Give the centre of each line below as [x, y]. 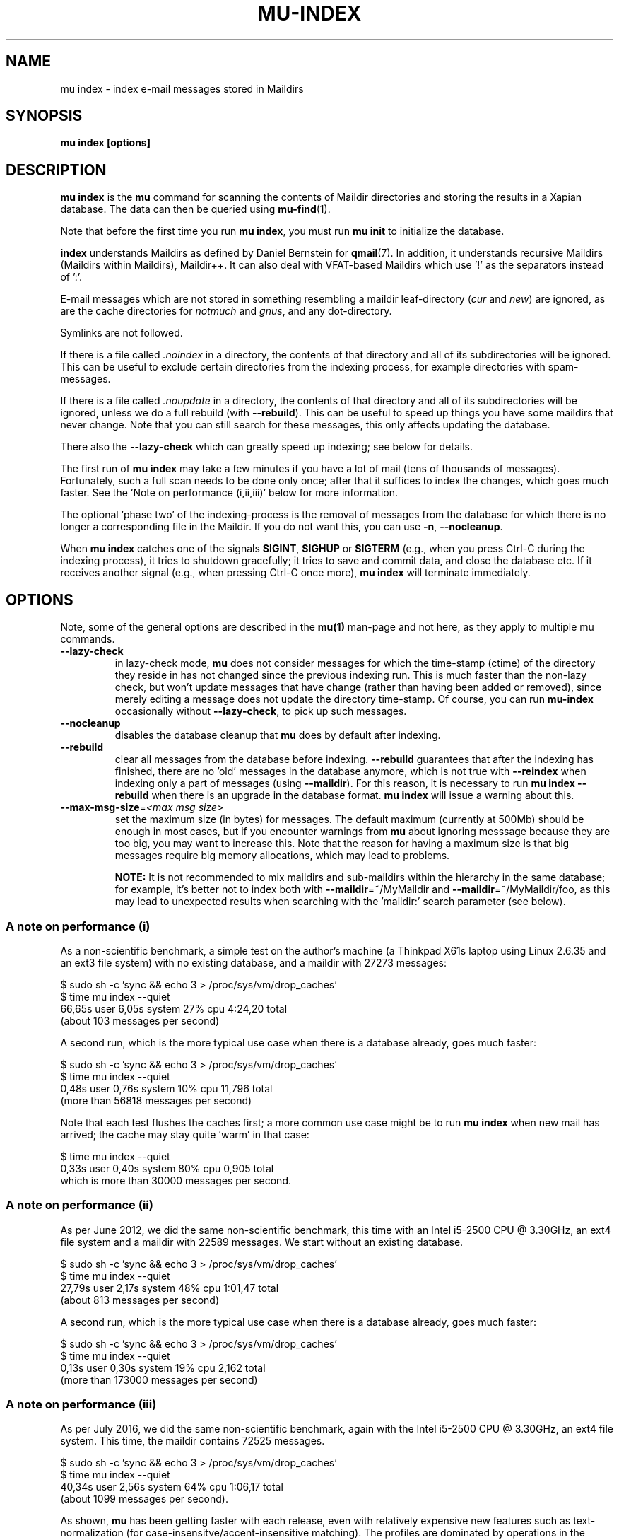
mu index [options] [105, 143]
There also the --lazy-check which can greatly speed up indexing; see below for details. [267, 447]
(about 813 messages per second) [140, 1300]
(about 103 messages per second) [140, 1020]
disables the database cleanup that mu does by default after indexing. [278, 735]
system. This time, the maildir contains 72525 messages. [193, 1441]
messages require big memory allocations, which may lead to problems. [282, 856]
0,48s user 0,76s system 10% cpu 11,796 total [166, 1088]
